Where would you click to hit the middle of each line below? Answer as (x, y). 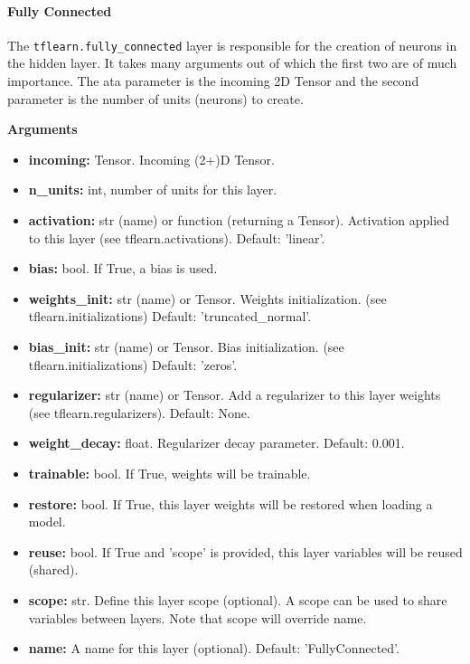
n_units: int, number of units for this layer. (153, 190)
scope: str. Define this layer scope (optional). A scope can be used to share (238, 599)
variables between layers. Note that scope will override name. (197, 617)
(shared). (53, 569)
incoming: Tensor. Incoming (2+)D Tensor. (151, 159)
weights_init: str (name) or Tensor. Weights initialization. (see (207, 298)
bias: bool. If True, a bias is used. (123, 268)
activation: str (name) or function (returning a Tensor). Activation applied (239, 220)
